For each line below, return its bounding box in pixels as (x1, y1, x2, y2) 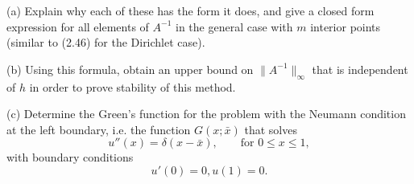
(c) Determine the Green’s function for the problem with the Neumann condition (6, 105, 406, 122)
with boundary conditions (6, 149, 134, 166)
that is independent (312, 60, 408, 77)
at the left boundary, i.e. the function (6, 121, 191, 137)
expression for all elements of (6, 18, 149, 35)
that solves (244, 121, 297, 137)
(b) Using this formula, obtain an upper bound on (6, 60, 254, 77)
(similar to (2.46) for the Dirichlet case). (6, 34, 205, 51)
